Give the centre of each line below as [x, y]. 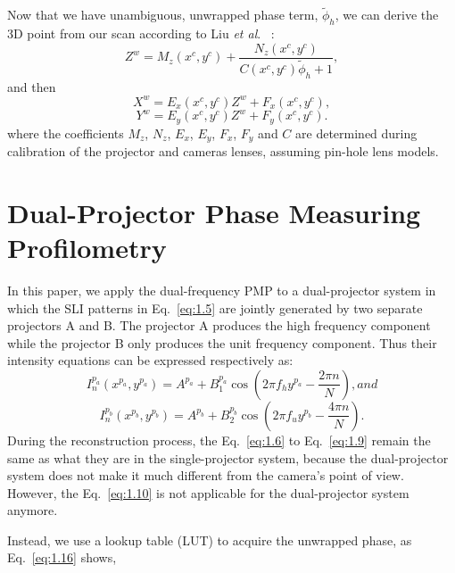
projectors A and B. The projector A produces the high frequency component [219, 325]
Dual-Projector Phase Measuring [214, 212]
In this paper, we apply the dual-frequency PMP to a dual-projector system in [222, 290]
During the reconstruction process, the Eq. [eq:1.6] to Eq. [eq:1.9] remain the [219, 440]
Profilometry [87, 247]
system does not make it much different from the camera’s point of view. [206, 475]
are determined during [356, 133]
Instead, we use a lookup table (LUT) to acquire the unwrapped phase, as [210, 540]
